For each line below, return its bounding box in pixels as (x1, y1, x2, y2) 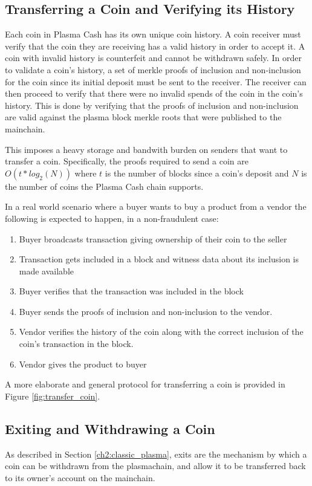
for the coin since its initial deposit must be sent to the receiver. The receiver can (5, 75, 307, 88)
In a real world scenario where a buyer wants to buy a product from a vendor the (5, 200, 307, 213)
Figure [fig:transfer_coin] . (5, 389, 100, 402)
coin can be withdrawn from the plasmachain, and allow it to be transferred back (5, 459, 306, 472)
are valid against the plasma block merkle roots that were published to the (5, 111, 282, 123)
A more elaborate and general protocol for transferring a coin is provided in (5, 378, 285, 390)
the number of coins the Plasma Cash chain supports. (5, 180, 204, 192)
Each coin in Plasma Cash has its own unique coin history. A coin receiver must (5, 28, 301, 40)
